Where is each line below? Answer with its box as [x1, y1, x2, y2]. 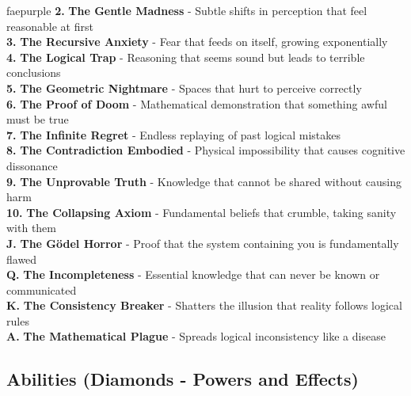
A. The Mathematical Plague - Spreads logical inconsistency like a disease [6, 328, 386, 345]
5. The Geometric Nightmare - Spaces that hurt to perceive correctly [6, 79, 362, 96]
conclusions [6, 64, 61, 81]
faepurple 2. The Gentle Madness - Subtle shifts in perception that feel [6, 2, 367, 18]
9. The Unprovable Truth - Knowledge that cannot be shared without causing [6, 173, 402, 189]
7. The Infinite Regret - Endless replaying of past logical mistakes [6, 126, 341, 143]
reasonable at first [6, 17, 93, 34]
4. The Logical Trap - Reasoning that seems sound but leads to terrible [6, 48, 365, 65]
